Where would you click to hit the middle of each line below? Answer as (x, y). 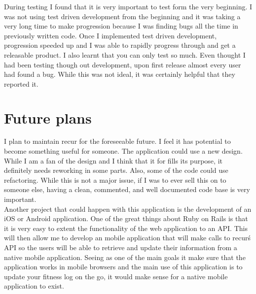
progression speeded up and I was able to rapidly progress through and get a (120, 45)
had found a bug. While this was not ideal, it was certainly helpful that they (120, 74)
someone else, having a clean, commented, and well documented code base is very (127, 189)
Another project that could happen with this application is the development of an (128, 209)
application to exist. (34, 286)
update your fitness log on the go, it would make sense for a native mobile (116, 276)
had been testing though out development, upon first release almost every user (123, 64)
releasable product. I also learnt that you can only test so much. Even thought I (125, 54)
